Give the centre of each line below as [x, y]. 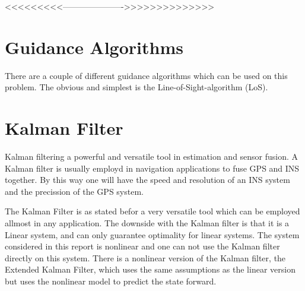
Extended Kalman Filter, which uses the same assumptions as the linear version [150, 269]
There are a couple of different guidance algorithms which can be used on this [146, 75]
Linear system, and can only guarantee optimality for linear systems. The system [152, 234]
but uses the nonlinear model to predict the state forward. [111, 281]
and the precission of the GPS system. [74, 191]
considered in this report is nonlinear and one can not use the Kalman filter [142, 246]
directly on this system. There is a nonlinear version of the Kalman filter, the [145, 257]
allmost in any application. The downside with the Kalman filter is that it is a [147, 223]
